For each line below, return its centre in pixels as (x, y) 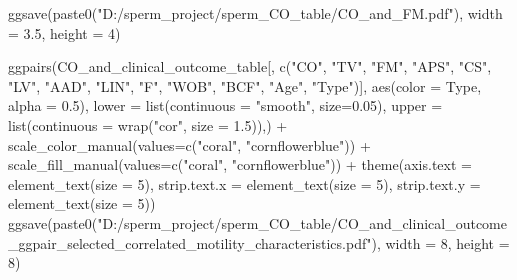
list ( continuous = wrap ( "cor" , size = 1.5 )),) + (148, 124)
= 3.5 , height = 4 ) (64, 32)
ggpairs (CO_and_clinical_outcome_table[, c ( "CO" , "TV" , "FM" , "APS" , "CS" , (250, 66)
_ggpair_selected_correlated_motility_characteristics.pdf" (190, 242)
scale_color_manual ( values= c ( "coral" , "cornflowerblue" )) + (189, 144)
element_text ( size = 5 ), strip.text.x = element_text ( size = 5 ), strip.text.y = (244, 183)
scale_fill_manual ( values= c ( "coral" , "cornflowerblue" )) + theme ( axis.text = (240, 164)
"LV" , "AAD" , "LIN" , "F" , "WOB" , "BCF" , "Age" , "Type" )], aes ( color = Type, (245, 85)
